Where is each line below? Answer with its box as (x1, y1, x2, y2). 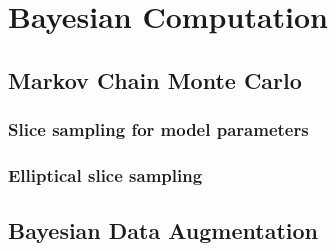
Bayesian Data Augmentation (8, 215, 318, 246)
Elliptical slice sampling (8, 162, 203, 187)
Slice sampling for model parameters (8, 117, 309, 142)
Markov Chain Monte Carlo (8, 64, 302, 95)
